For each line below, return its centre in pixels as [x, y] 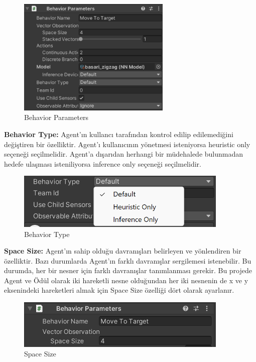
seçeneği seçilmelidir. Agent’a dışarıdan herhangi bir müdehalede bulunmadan [124, 154]
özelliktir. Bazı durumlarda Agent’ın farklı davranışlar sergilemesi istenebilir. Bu [128, 260]
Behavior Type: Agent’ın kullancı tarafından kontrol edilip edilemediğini [119, 134]
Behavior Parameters [56, 117]
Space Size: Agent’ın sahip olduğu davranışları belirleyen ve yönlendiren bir [123, 251]
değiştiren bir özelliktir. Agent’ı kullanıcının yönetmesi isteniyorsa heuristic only [127, 144]
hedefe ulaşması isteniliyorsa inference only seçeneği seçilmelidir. [103, 163]
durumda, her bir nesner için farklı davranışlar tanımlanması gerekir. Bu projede [128, 270]
